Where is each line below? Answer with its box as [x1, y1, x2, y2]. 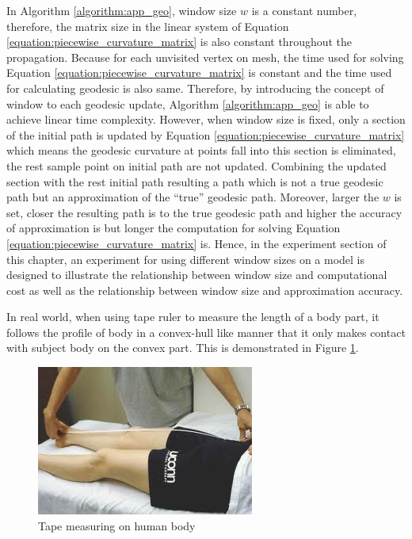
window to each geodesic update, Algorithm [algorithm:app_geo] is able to [6, 95, 369, 112]
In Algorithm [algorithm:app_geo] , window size [6, 2, 237, 18]
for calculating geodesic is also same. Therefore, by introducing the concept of [6, 79, 384, 96]
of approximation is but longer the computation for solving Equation [6, 220, 341, 236]
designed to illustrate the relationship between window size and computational [6, 266, 387, 283]
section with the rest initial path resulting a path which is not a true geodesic [6, 173, 383, 189]
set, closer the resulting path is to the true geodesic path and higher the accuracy [6, 204, 402, 220]
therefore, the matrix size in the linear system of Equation [6, 17, 289, 34]
